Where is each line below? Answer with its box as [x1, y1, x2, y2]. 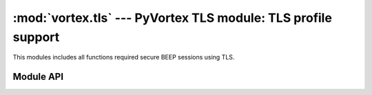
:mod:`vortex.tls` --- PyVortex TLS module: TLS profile [12, 10, 332, 25]
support [12, 29, 60, 44]
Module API [12, 71, 64, 83]
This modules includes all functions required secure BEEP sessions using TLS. [12, 53, 235, 62]
